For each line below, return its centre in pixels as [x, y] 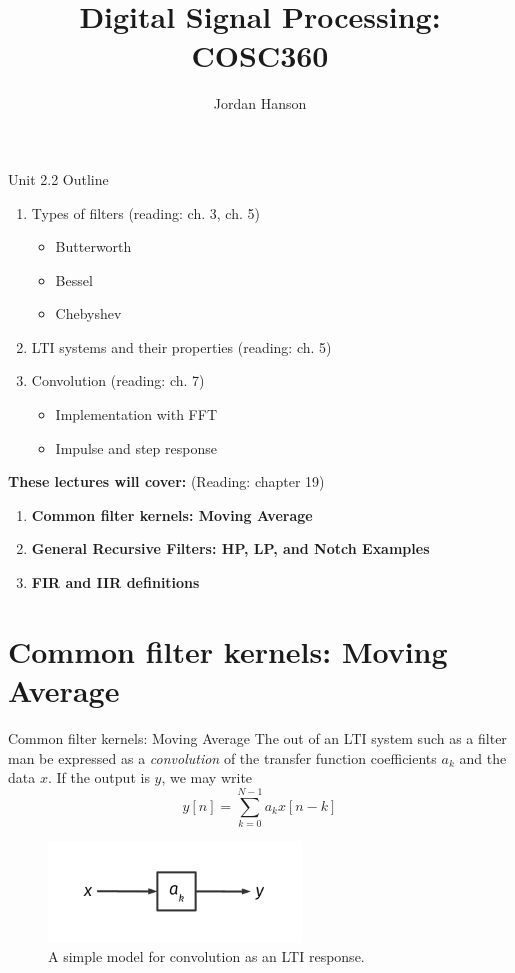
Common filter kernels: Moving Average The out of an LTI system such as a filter [257, 737]
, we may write [207, 777]
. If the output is [98, 777]
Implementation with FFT [136, 414]
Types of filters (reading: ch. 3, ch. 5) [145, 212]
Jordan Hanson [260, 103]
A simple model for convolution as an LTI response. [206, 956]
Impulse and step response [136, 447]
